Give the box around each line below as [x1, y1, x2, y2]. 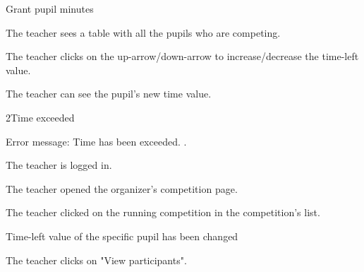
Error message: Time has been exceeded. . [6, 134, 187, 148]
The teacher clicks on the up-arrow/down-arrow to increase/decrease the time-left [6, 49, 359, 64]
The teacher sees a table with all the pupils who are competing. [6, 25, 281, 40]
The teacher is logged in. [6, 158, 112, 172]
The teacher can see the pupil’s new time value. [6, 86, 212, 101]
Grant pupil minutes [6, 1, 94, 16]
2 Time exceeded [6, 110, 75, 124]
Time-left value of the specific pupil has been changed [6, 228, 238, 243]
